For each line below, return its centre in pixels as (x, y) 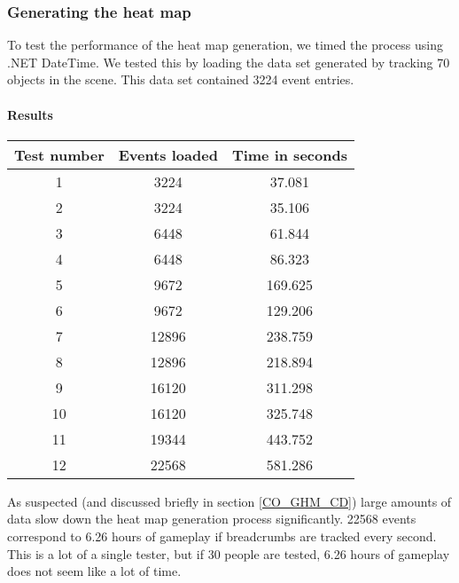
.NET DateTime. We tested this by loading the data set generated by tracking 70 (229, 62)
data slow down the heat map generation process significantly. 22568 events (212, 519)
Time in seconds (289, 154)
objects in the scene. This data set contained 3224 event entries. (181, 79)
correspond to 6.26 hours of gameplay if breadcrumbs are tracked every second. (222, 536)
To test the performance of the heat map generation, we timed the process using (225, 45)
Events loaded (168, 154)
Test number (59, 154)
